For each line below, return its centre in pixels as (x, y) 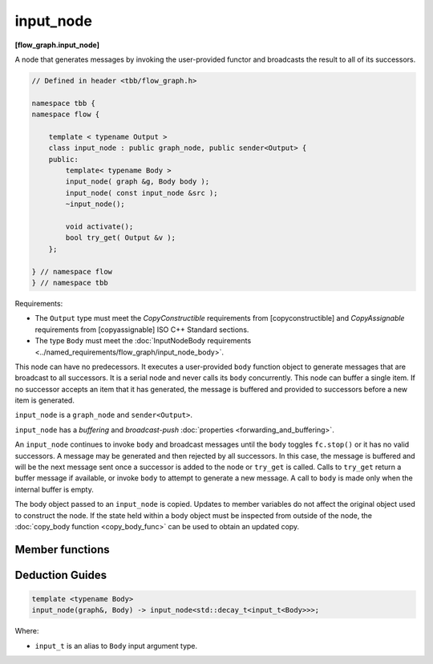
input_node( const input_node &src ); (142, 193)
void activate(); (99, 227)
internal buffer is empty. (54, 489)
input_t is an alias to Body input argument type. (116, 646)
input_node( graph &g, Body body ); (138, 182)
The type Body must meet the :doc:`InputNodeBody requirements (143, 341)
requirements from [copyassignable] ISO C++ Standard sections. (142, 330)
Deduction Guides (61, 575)
